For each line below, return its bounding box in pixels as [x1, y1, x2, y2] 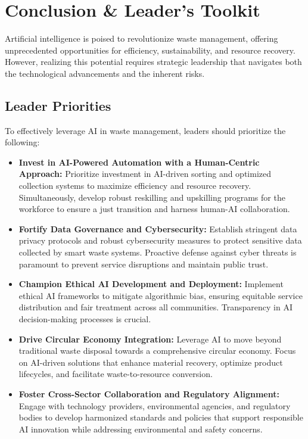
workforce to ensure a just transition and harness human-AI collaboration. [18, 203, 290, 215]
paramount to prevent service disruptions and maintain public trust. [18, 257, 269, 270]
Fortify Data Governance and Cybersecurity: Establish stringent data [18, 222, 297, 235]
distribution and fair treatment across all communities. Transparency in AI [18, 301, 293, 313]
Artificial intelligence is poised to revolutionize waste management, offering [5, 32, 278, 45]
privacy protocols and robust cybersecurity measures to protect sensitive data [18, 234, 302, 247]
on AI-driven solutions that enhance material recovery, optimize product [18, 356, 283, 368]
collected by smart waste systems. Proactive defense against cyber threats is [18, 246, 297, 259]
